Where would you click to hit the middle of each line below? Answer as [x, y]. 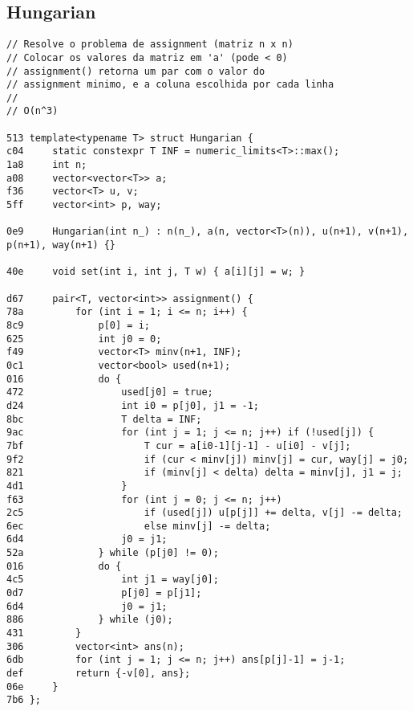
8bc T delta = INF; [104, 419]
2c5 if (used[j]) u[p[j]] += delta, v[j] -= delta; [204, 513]
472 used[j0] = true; [110, 392]
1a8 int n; [47, 165]
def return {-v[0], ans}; [99, 674]
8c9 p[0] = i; [78, 325]
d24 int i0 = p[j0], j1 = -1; [133, 405]
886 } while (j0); [90, 620]
